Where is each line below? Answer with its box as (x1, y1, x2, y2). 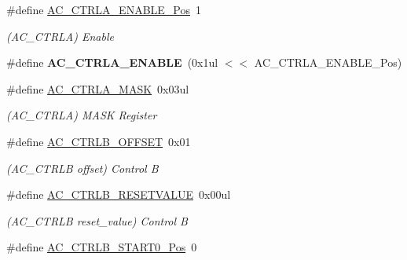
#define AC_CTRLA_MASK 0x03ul (6, 80, 189, 97)
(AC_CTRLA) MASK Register (6, 107, 157, 123)
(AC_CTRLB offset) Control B (6, 159, 159, 176)
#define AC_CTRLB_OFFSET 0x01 (6, 133, 191, 149)
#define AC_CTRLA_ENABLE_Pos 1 (6, 2, 201, 17)
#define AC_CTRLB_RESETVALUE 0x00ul (6, 186, 231, 203)
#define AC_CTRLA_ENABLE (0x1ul (6, 54, 218, 71)
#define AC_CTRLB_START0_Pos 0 (6, 239, 197, 255)
